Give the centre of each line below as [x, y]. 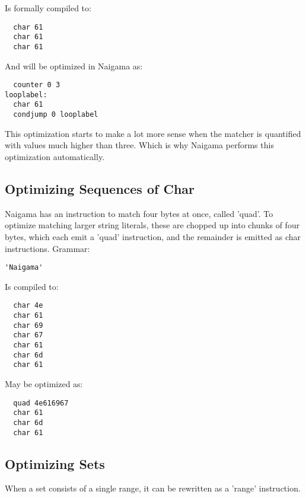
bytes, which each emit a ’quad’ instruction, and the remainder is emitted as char [153, 236]
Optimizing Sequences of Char [100, 188]
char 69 [28, 325]
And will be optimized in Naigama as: [74, 66]
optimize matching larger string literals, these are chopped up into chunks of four [152, 225]
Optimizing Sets [55, 463]
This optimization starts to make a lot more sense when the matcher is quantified [153, 133]
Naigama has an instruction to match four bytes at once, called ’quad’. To [139, 213]
